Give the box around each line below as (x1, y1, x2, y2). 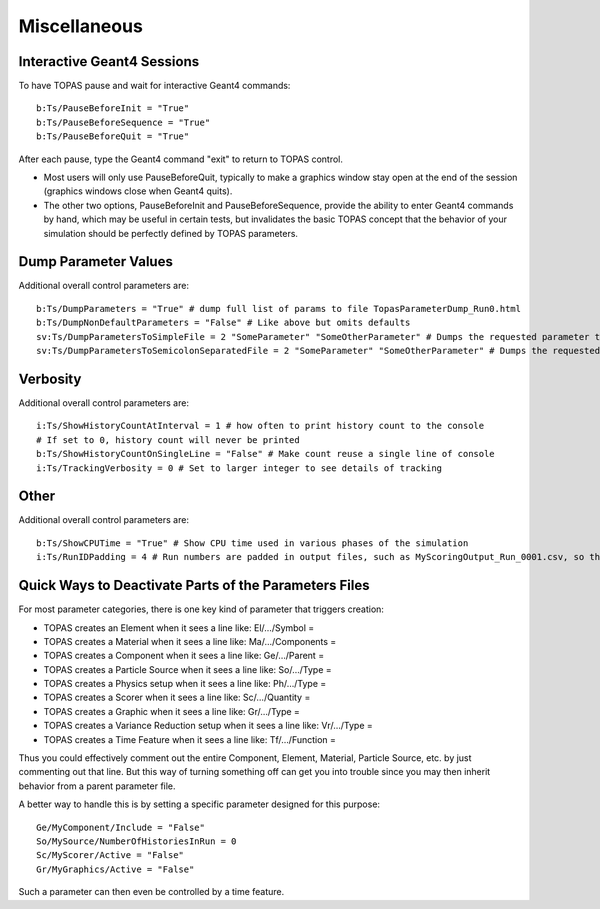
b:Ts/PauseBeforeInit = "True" (36, 103, 190, 114)
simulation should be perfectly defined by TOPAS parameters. (43, 227, 299, 239)
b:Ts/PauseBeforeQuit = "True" (36, 131, 190, 142)
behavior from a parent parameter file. (18, 780, 176, 792)
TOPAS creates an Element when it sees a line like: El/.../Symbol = (43, 621, 315, 634)
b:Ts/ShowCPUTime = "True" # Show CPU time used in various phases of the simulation (36, 537, 469, 549)
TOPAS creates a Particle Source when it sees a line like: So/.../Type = (43, 663, 332, 675)
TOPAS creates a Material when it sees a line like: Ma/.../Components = (43, 635, 337, 647)
